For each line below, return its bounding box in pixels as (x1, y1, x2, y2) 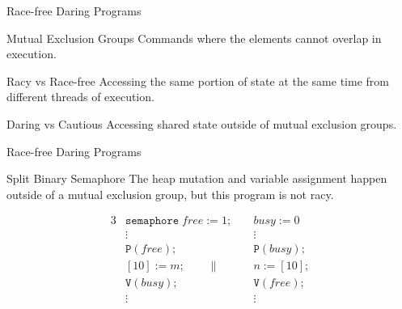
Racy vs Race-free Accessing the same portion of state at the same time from (6, 72, 389, 89)
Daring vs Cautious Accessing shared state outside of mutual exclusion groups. (6, 115, 397, 132)
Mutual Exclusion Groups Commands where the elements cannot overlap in (6, 29, 382, 46)
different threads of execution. (6, 88, 154, 105)
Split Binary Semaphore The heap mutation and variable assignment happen (6, 170, 387, 187)
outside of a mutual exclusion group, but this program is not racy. (6, 185, 334, 202)
